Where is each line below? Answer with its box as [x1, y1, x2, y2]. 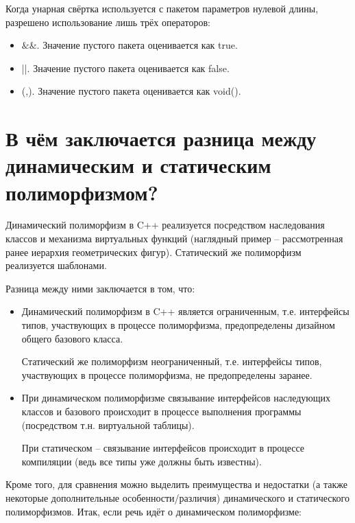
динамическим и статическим [5, 151, 271, 179]
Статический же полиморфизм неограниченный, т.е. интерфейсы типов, [21, 354, 322, 369]
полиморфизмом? [5, 178, 158, 206]
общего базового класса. [21, 331, 123, 345]
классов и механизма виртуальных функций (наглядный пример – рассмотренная [5, 231, 343, 246]
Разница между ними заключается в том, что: [5, 281, 195, 295]
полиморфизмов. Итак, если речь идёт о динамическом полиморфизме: [5, 504, 302, 518]
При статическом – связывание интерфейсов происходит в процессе [21, 441, 305, 455]
